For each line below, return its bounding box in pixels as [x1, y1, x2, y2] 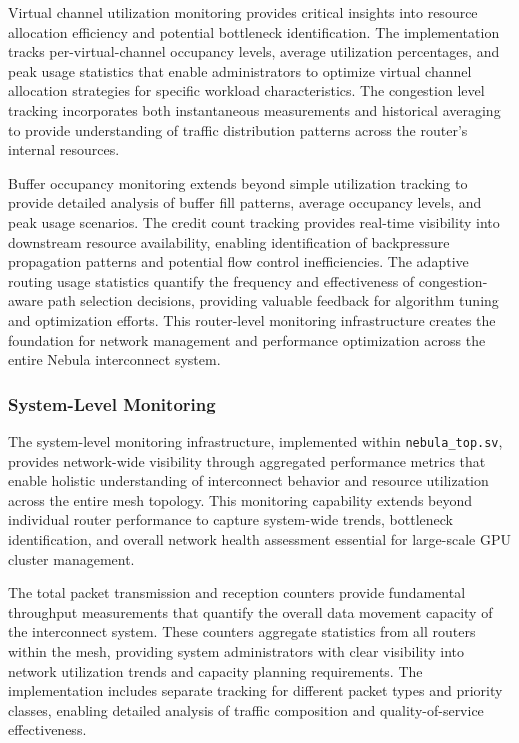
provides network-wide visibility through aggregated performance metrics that [8, 450, 486, 471]
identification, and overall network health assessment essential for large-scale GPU [8, 528, 512, 549]
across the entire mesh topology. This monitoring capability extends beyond [8, 489, 473, 510]
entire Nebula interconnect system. [8, 349, 221, 370]
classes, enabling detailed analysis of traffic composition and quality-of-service [8, 699, 484, 720]
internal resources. [8, 139, 120, 160]
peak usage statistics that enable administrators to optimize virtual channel [8, 60, 472, 81]
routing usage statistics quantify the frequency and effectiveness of [8, 270, 415, 291]
